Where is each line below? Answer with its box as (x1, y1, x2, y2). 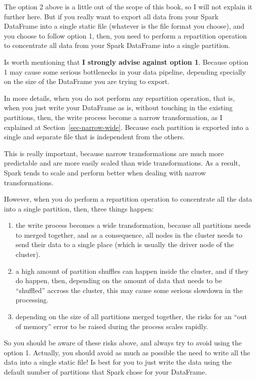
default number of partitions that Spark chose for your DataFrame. (4, 367, 207, 377)
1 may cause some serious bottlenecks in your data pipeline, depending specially (4, 66, 246, 77)
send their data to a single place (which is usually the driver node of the (15, 239, 234, 250)
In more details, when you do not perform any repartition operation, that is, (4, 92, 235, 103)
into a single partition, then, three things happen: (4, 203, 154, 213)
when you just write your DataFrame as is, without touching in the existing (4, 102, 233, 113)
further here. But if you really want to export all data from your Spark (4, 11, 219, 21)
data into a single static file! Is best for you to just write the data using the (4, 357, 232, 367)
